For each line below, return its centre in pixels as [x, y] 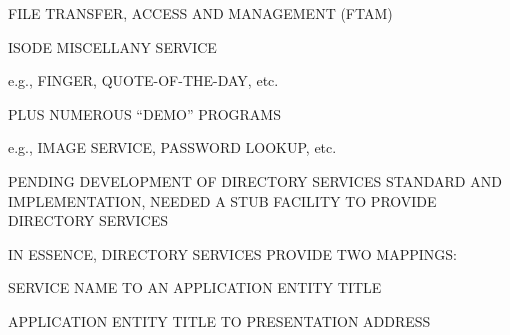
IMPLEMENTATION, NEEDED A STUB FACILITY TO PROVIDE [222, 200]
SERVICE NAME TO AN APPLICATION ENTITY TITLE [195, 287]
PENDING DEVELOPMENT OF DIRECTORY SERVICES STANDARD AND [255, 180]
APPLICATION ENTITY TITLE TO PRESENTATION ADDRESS [219, 320]
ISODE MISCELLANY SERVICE [112, 46]
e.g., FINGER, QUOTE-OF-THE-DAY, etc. [143, 80]
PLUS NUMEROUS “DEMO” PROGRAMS [144, 113]
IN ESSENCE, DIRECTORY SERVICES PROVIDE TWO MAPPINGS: [232, 253]
